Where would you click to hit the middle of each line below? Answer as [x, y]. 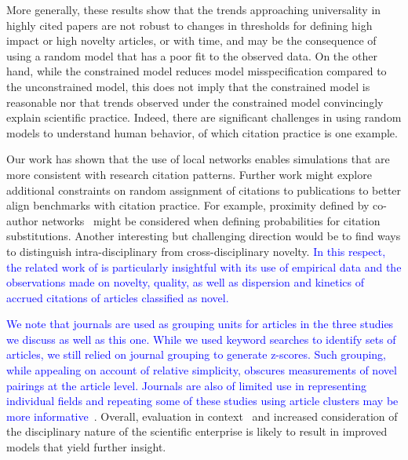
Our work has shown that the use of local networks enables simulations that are [198, 159]
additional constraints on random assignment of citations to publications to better [204, 190]
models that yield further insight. [86, 447]
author [22, 220]
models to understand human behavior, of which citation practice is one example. [202, 132]
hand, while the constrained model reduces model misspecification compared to [197, 71]
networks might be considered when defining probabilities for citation [211, 220]
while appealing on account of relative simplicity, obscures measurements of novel [202, 370]
